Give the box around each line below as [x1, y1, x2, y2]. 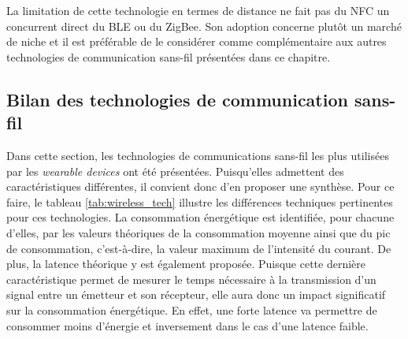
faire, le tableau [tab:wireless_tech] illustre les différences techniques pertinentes [6, 193, 393, 210]
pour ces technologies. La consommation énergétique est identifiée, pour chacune [6, 209, 395, 225]
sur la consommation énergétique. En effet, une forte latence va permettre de [6, 301, 377, 318]
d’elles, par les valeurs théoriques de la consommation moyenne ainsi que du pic [6, 224, 391, 240]
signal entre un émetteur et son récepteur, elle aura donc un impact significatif [6, 286, 386, 303]
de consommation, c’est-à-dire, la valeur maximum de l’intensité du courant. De [6, 240, 391, 256]
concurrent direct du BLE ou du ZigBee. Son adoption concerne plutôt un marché [6, 17, 402, 34]
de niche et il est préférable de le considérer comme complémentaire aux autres [6, 33, 387, 50]
